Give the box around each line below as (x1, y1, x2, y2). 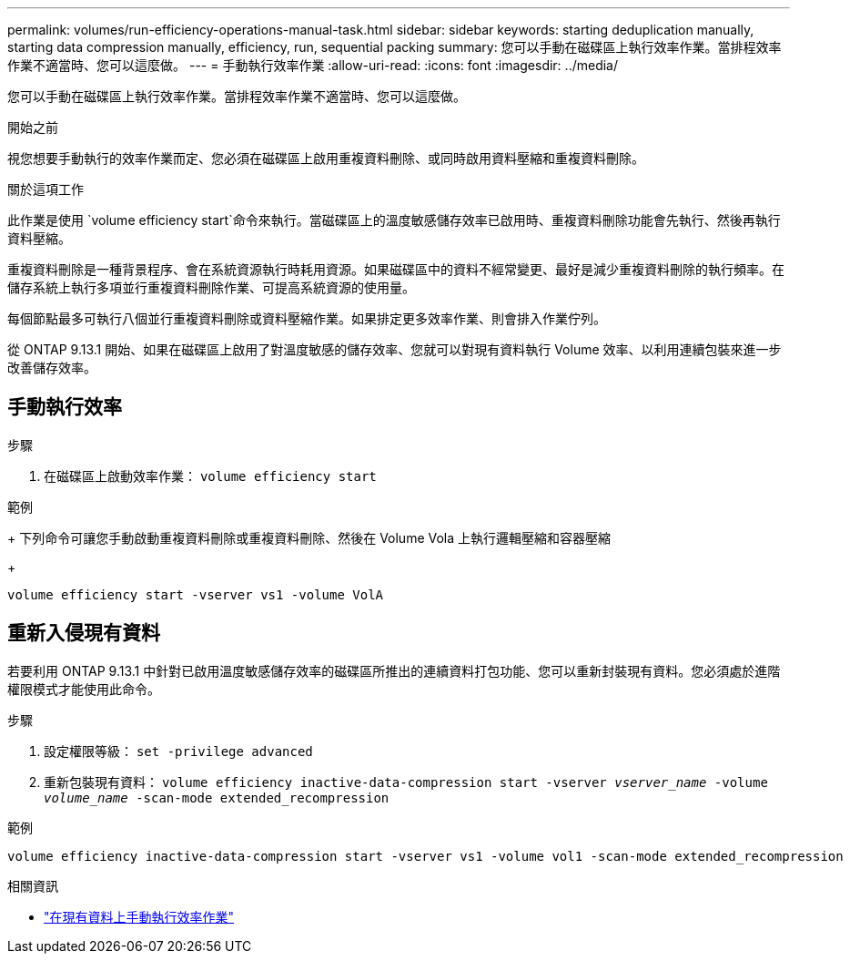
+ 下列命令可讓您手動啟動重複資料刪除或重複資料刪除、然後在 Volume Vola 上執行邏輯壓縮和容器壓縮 (7, 529, 612, 546)
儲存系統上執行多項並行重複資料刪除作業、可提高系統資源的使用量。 (7, 280, 415, 295)
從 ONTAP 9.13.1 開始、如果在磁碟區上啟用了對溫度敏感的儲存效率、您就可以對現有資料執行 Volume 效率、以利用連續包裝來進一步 (7, 342, 782, 357)
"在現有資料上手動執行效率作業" (44, 908, 235, 925)
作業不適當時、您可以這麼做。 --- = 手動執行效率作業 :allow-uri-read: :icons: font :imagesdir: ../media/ (7, 57, 619, 73)
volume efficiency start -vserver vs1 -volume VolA (7, 587, 384, 602)
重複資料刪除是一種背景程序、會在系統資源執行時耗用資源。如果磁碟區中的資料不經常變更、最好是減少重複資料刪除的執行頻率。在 (7, 261, 784, 277)
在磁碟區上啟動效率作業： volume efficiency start (44, 467, 377, 484)
